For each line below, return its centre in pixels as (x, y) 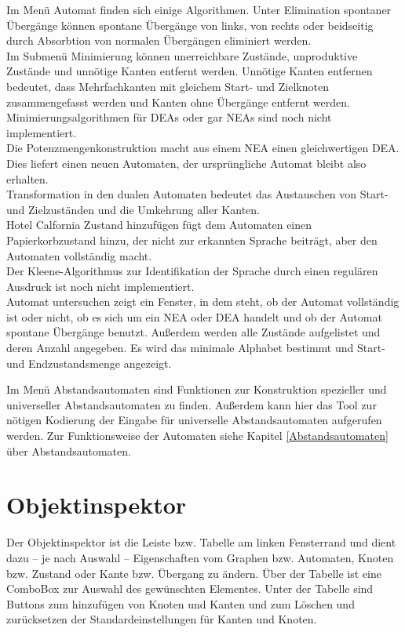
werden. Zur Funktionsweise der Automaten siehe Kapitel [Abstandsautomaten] (197, 436)
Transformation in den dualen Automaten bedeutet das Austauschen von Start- (197, 194)
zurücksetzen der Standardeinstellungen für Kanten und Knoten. (162, 619)
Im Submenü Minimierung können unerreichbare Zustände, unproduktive (182, 55)
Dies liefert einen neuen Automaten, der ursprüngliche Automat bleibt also (186, 163)
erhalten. (27, 178)
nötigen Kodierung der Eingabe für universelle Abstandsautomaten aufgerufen (194, 420)
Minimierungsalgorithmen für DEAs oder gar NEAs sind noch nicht (169, 117)
